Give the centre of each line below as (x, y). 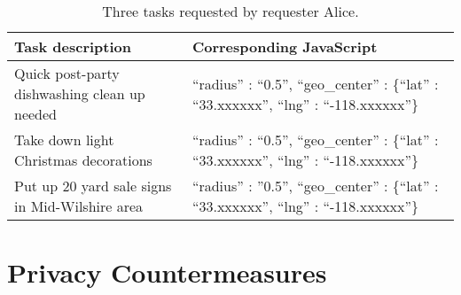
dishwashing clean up (80, 93)
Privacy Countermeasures (167, 272)
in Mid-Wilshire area (79, 206)
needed (36, 114)
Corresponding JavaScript (285, 47)
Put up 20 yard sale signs (93, 186)
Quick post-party (67, 73)
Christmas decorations (83, 160)
